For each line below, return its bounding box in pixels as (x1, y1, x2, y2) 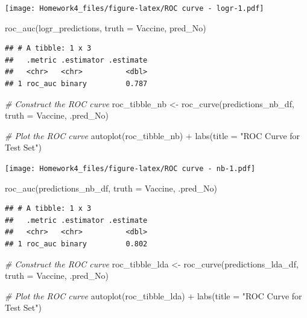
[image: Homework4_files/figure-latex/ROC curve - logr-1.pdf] (5, 4, 264, 13)
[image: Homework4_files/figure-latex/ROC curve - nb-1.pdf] (5, 164, 256, 173)
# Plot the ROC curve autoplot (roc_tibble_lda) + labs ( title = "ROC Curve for (5, 289, 302, 302)
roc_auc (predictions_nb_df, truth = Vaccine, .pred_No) (5, 181, 217, 194)
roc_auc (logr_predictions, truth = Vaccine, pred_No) (5, 21, 206, 34)
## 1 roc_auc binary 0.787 (5, 79, 148, 89)
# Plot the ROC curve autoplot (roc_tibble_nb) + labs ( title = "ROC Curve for (5, 129, 300, 142)
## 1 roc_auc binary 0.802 (5, 240, 148, 249)
